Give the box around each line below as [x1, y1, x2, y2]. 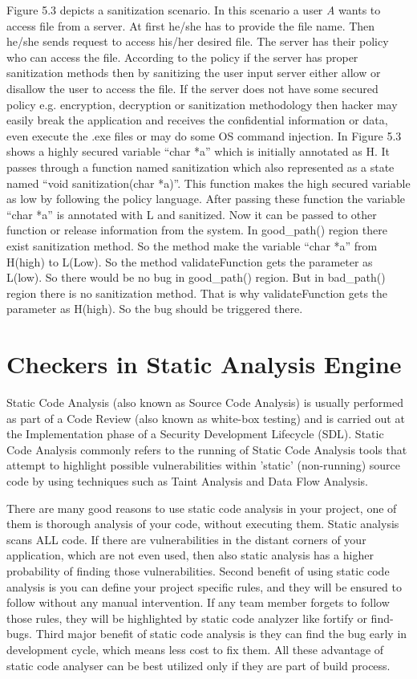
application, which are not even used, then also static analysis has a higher [6, 547, 374, 563]
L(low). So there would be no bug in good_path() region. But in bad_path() [6, 269, 386, 286]
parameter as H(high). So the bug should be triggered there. [6, 300, 303, 317]
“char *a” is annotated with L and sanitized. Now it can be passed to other [6, 205, 377, 222]
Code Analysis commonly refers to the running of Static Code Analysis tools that [6, 441, 407, 457]
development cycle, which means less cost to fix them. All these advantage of [6, 640, 384, 657]
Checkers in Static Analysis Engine [6, 348, 402, 380]
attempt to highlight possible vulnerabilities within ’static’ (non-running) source [6, 457, 400, 474]
